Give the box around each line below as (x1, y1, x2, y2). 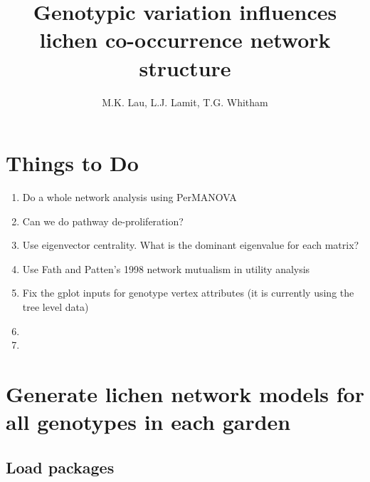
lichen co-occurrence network (39, 25, 331, 54)
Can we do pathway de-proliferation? (22, 213, 184, 228)
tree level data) (22, 299, 89, 314)
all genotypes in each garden (6, 407, 291, 436)
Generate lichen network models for (6, 379, 364, 408)
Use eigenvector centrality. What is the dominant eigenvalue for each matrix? (22, 237, 359, 252)
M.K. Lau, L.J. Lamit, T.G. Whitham (102, 94, 268, 109)
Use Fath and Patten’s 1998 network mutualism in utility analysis (22, 261, 310, 276)
